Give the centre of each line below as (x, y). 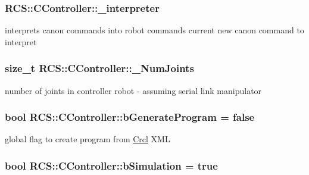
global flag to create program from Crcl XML (88, 139)
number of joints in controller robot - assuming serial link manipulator (133, 90)
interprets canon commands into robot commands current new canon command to (154, 30)
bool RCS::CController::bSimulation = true (111, 165)
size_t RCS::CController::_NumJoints (99, 68)
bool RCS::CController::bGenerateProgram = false (130, 117)
